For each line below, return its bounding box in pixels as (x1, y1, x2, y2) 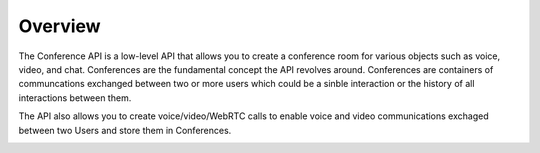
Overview (18, 15, 101, 37)
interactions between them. (18, 91, 132, 104)
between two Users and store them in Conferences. (18, 124, 232, 136)
